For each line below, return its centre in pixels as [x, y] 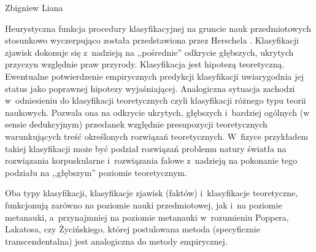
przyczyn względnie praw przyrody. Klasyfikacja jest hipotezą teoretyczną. [145, 64]
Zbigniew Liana [34, 7]
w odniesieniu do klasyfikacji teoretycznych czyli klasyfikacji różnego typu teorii [156, 100]
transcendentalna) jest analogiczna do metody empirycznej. [116, 241]
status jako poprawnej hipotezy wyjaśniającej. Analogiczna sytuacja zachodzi [150, 88]
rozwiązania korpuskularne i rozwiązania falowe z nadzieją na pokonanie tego [151, 160]
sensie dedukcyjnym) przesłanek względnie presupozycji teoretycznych [136, 124]
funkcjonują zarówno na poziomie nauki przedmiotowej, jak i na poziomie [144, 204]
